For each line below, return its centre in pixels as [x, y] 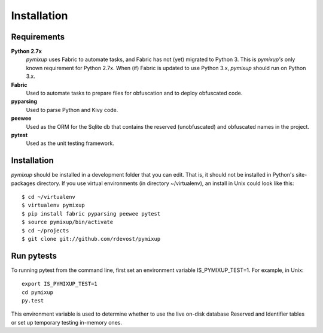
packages [23, 183]
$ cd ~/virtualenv [49, 197]
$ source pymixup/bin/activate [68, 222]
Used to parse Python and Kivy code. [72, 110]
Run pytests [34, 255]
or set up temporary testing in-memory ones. [67, 322]
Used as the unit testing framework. [70, 143]
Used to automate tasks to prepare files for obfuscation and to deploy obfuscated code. [134, 93]
